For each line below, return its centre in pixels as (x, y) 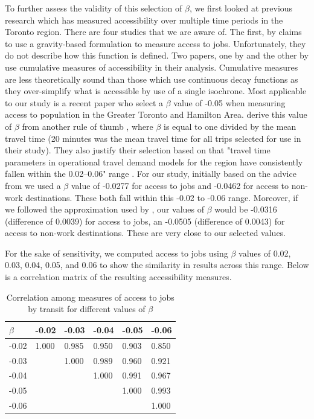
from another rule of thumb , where (88, 126)
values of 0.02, (265, 253)
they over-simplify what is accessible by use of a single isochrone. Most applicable (156, 91)
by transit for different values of (87, 309)
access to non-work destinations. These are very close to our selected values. (146, 233)
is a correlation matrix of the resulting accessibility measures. (118, 277)
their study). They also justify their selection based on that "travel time (138, 150)
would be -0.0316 (246, 209)
